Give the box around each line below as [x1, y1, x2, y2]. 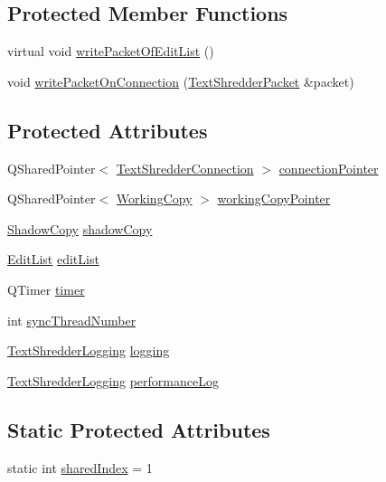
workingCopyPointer [217, 189, 331, 208]
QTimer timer [7, 279, 85, 298]
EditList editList [7, 250, 99, 269]
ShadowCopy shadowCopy [7, 219, 153, 238]
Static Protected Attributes [7, 415, 270, 443]
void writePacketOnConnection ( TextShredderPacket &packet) [7, 71, 354, 90]
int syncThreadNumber [7, 310, 137, 329]
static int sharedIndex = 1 [7, 458, 153, 477]
